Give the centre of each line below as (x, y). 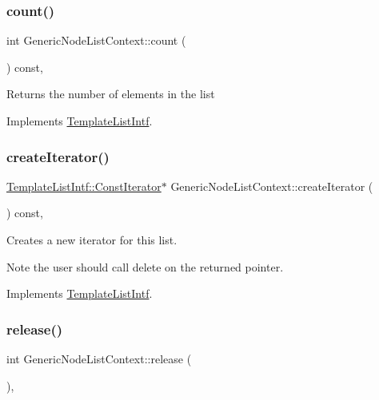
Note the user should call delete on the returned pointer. (145, 266)
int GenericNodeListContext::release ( (99, 358)
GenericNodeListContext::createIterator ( (272, 186)
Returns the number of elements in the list (111, 94)
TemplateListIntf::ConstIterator (84, 186)
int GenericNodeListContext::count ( (96, 40)
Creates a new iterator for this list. (92, 240)
